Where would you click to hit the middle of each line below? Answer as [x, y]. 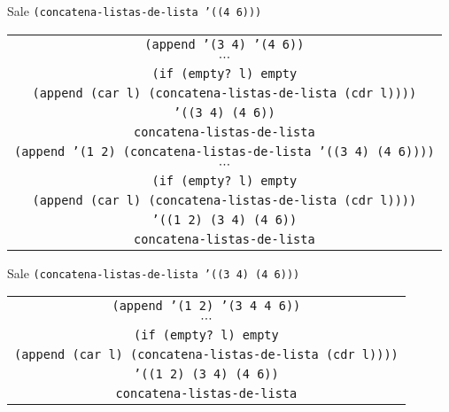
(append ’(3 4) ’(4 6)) [224, 44]
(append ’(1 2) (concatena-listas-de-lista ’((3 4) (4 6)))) [224, 151]
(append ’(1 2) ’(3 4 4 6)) [206, 306]
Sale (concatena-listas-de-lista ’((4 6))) [135, 11]
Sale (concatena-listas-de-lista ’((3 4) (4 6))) [154, 272]
